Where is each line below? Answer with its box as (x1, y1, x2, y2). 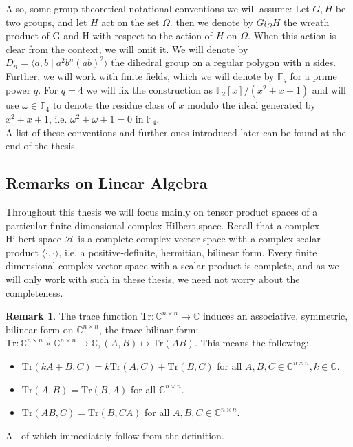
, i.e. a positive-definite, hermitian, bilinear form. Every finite (58, 245, 317, 259)
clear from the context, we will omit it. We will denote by (6, 41, 248, 56)
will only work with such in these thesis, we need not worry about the (6, 271, 300, 286)
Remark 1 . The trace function (6, 309, 138, 323)
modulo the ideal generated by (187, 98, 316, 112)
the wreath (284, 14, 330, 29)
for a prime (290, 68, 337, 83)
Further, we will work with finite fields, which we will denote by (6, 68, 275, 83)
